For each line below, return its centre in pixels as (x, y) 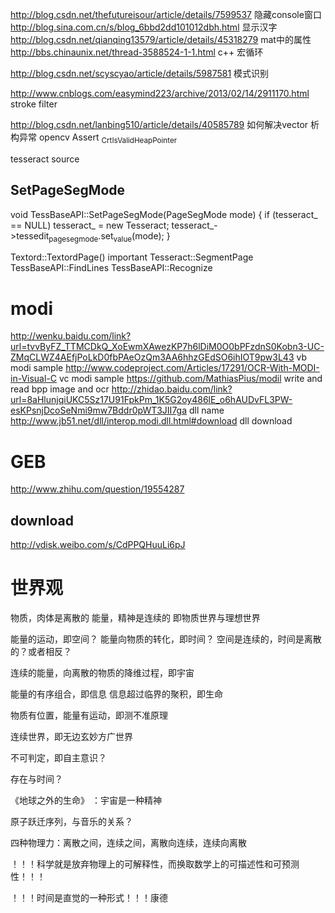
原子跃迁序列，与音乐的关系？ (71, 822)
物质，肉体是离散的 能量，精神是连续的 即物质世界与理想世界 (135, 618)
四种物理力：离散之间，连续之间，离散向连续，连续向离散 (128, 843)
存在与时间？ (36, 779)
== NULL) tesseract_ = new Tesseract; (90, 225)
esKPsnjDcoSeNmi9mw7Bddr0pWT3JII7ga (99, 410)
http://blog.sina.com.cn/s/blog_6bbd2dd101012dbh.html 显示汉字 (144, 27)
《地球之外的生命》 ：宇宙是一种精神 (86, 800)
